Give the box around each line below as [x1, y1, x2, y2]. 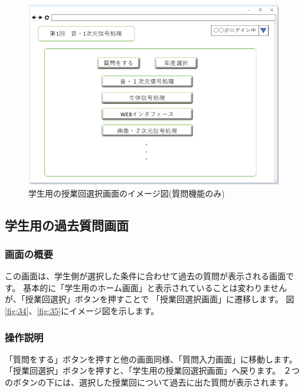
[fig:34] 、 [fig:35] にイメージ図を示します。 [5, 305, 159, 316]
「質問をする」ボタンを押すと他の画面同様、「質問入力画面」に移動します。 [5, 352, 298, 365]
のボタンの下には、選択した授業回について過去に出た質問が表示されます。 [5, 376, 293, 388]
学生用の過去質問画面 [5, 215, 129, 234]
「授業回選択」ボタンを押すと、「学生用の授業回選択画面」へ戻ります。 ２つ [5, 364, 300, 377]
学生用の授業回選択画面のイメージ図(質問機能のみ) [28, 187, 225, 199]
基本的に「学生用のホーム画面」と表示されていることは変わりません [23, 281, 287, 293]
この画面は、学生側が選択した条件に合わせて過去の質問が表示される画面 [5, 270, 286, 282]
